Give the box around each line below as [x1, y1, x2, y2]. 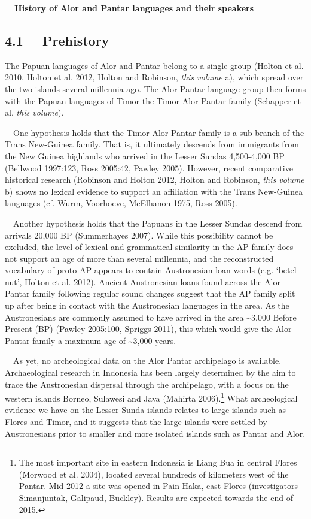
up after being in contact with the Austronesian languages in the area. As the [5, 299, 289, 312]
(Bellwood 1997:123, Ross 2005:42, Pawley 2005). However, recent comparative [5, 161, 293, 174]
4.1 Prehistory [5, 31, 109, 49]
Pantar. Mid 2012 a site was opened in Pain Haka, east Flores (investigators [19, 479, 298, 492]
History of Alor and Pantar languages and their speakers [14, 2, 254, 14]
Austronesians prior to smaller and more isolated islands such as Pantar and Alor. [5, 427, 306, 439]
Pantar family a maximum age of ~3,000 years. [5, 334, 176, 346]
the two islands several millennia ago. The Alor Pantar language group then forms [5, 82, 306, 95]
